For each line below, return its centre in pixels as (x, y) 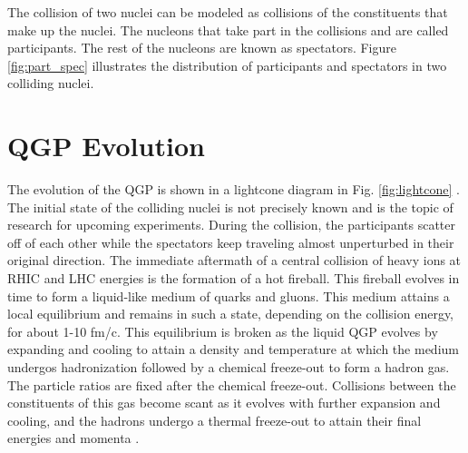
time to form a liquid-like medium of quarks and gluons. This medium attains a (229, 295)
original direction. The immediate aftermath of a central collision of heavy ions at (234, 260)
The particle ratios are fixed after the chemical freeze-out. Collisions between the (232, 384)
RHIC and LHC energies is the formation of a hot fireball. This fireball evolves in (234, 278)
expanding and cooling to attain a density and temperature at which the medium (233, 349)
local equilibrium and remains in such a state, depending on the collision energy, (231, 314)
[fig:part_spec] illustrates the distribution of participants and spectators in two (227, 65)
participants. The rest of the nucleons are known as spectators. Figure (202, 48)
